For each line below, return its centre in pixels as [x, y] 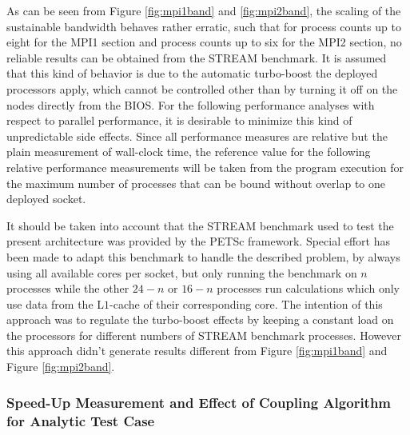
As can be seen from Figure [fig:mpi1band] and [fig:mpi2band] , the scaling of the [204, 10]
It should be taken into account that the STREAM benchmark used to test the [200, 225]
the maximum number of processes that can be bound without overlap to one [196, 183]
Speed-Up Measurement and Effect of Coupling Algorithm [199, 402]
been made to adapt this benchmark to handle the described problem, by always [203, 256]
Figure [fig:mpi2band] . [61, 367]
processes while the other [68, 288]
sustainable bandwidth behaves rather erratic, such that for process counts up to [204, 26]
